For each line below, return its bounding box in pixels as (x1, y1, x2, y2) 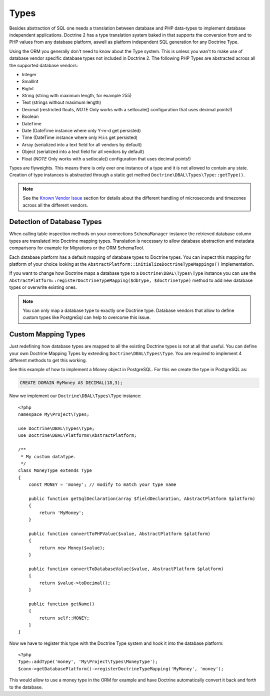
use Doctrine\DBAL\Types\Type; (18, 425, 95, 431)
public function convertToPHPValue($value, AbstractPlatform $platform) (28, 531, 211, 537)
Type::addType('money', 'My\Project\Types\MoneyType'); (18, 659, 158, 664)
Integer (21, 71, 37, 77)
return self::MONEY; (39, 615, 89, 621)
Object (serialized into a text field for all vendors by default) (21, 148, 144, 155)
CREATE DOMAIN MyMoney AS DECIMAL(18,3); (19, 380, 123, 386)
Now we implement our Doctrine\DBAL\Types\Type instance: (9, 393, 142, 399)
